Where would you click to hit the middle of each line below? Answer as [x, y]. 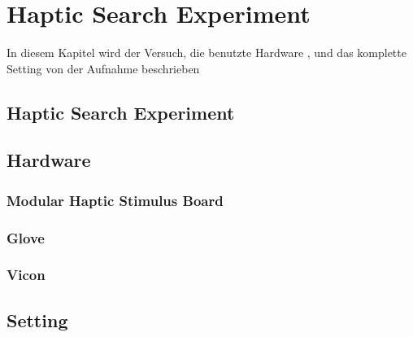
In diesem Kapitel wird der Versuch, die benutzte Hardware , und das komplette [206, 53]
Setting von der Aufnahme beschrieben [103, 68]
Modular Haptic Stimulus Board [115, 200]
